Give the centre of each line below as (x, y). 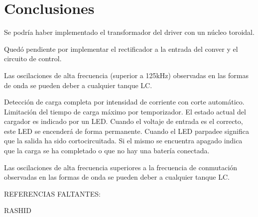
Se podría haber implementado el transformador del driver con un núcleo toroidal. (129, 32)
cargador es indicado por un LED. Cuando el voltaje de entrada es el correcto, (124, 121)
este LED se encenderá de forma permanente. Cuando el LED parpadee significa (127, 131)
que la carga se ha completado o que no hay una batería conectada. (107, 151)
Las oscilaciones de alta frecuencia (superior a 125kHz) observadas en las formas (126, 75)
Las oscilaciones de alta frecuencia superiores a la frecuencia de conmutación (121, 167)
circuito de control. (33, 58)
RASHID (18, 210)
